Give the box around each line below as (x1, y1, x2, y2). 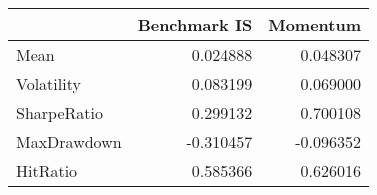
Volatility (16, 72, 81, 95)
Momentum (268, 13, 362, 36)
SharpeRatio (16, 101, 103, 124)
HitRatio (16, 159, 78, 182)
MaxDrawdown (16, 130, 122, 153)
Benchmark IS (137, 13, 253, 36)
